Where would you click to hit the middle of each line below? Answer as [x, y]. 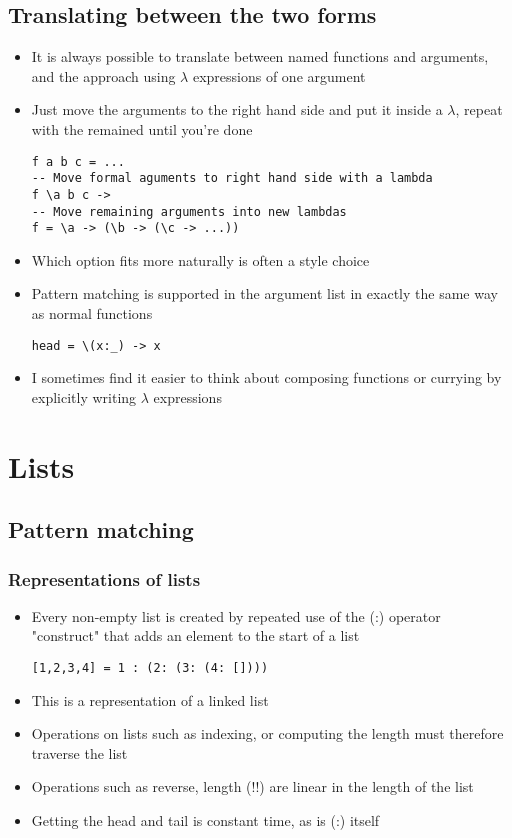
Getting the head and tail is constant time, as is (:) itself [205, 820]
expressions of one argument [279, 75]
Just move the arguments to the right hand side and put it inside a [237, 109]
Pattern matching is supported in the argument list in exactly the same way [264, 293]
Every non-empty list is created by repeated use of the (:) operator [236, 615]
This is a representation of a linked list [150, 699]
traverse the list [79, 752]
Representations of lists [104, 578]
